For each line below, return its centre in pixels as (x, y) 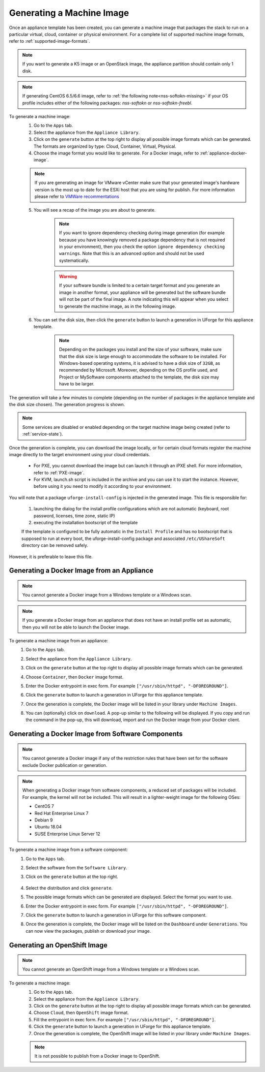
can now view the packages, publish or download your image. (88, 931)
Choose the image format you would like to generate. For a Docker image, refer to (116, 153)
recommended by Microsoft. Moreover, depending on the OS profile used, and (138, 370)
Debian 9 (44, 820)
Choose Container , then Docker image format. (75, 677)
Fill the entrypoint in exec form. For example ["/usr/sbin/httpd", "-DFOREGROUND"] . (125, 1019)
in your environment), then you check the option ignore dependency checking (142, 247)
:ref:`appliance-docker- (223, 153)
